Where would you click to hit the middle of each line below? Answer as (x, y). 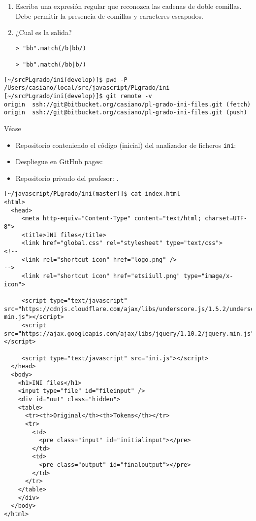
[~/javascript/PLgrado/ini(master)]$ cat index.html (92, 194)
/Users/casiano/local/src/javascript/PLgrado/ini (87, 88)
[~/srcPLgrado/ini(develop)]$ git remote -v (78, 96)
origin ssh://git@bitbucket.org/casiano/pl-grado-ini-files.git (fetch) (128, 104)
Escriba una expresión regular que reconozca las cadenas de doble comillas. (128, 6)
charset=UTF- (226, 219)
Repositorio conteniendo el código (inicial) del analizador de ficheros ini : (126, 145)
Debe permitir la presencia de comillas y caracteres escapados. (109, 16)
